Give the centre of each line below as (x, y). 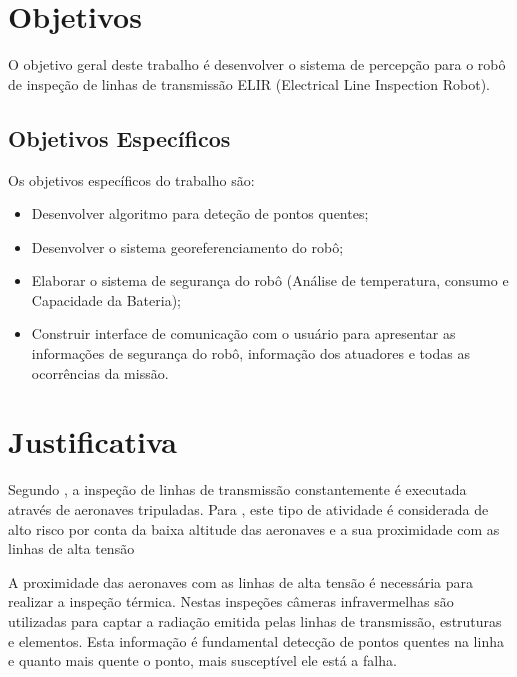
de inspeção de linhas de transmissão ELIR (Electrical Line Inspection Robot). (249, 83)
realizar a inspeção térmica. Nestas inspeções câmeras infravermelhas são (231, 601)
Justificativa (92, 441)
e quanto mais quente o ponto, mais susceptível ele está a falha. (202, 660)
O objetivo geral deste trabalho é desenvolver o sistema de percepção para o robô (257, 64)
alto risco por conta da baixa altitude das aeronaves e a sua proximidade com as (254, 528)
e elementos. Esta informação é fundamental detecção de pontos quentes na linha (256, 640)
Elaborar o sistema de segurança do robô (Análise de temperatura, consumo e (270, 280)
